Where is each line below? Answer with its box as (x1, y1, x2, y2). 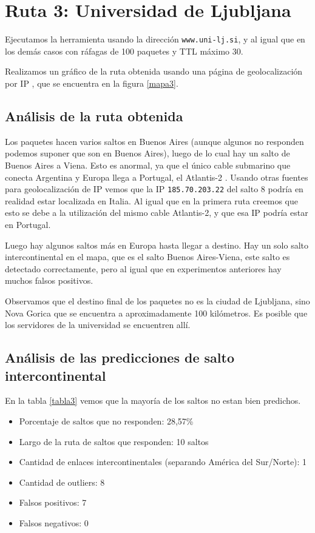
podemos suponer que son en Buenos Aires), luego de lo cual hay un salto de (5, 147, 290, 159)
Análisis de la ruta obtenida (5, 106, 183, 125)
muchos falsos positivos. (5, 274, 93, 287)
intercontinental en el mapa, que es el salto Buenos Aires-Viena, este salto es (5, 250, 290, 263)
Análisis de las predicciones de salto (5, 348, 234, 367)
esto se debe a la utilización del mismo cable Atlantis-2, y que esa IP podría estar (5, 206, 308, 219)
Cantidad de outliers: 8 (19, 475, 105, 488)
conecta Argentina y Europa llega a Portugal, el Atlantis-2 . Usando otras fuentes (5, 170, 308, 183)
